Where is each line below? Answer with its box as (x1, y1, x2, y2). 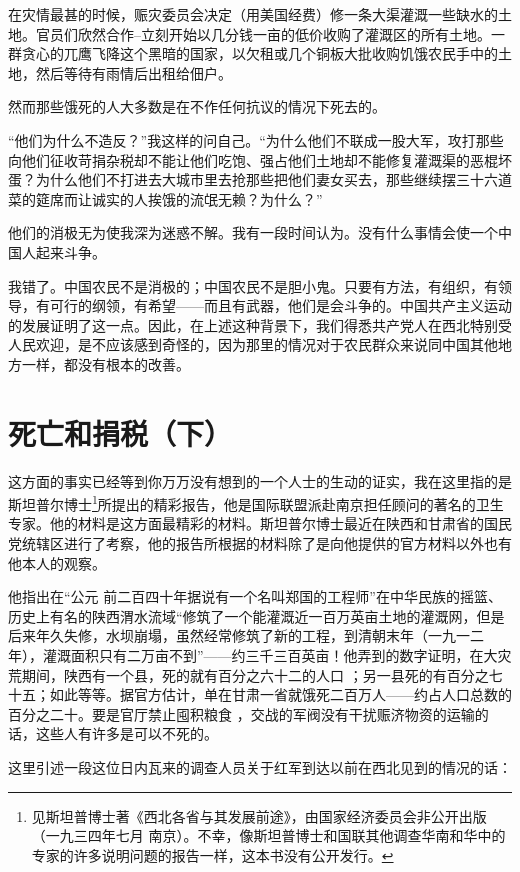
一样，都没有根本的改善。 (21, 353, 190, 374)
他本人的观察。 (8, 552, 106, 573)
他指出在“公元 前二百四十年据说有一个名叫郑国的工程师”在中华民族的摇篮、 (8, 586, 502, 607)
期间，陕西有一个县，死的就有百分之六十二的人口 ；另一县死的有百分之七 (21, 664, 503, 685)
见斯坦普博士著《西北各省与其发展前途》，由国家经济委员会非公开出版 (31, 805, 487, 826)
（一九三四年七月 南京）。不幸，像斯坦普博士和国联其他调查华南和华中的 (31, 825, 506, 846)
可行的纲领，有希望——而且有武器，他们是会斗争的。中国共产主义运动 (49, 295, 512, 316)
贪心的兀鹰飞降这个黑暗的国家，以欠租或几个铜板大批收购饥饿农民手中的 (21, 43, 498, 64)
